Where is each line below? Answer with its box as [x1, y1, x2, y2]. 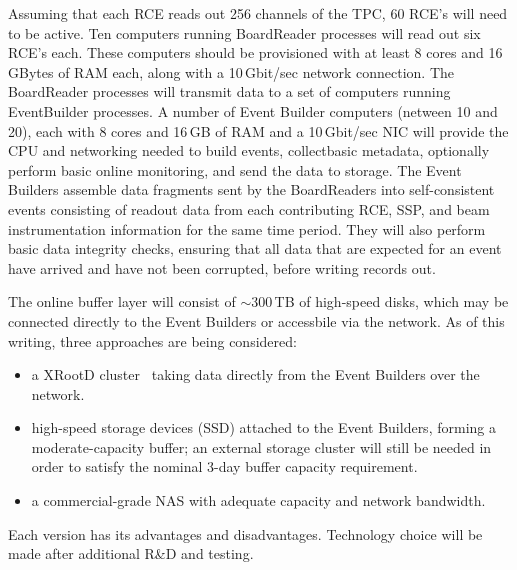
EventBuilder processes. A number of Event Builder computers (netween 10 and [8, 100, 498, 121]
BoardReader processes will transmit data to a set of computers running [8, 81, 451, 102]
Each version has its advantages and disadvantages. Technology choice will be [8, 523, 483, 544]
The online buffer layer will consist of [8, 291, 236, 312]
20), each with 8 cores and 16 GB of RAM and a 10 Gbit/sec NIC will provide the [8, 120, 509, 141]
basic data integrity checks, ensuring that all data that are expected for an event [8, 238, 502, 259]
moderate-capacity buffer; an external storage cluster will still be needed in [31, 436, 492, 457]
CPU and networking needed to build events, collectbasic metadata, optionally [8, 140, 490, 161]
